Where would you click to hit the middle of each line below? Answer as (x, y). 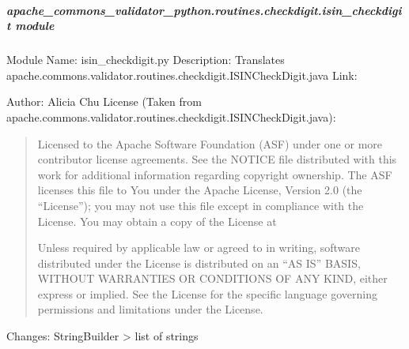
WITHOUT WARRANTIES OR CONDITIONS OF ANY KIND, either (212, 278)
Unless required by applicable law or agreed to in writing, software (199, 248)
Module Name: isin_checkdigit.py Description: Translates (146, 60)
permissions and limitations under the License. (150, 309)
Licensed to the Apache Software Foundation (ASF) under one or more (210, 143)
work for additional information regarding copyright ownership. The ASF (215, 174)
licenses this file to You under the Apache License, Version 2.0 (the (200, 190)
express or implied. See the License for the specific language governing (207, 293)
